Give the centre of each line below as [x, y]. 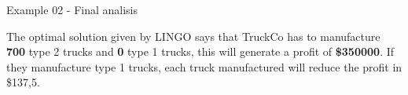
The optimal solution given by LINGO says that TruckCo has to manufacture [193, 36]
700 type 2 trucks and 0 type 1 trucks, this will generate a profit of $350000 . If [200, 51]
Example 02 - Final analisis [72, 9]
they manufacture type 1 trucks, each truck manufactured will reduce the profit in [204, 66]
